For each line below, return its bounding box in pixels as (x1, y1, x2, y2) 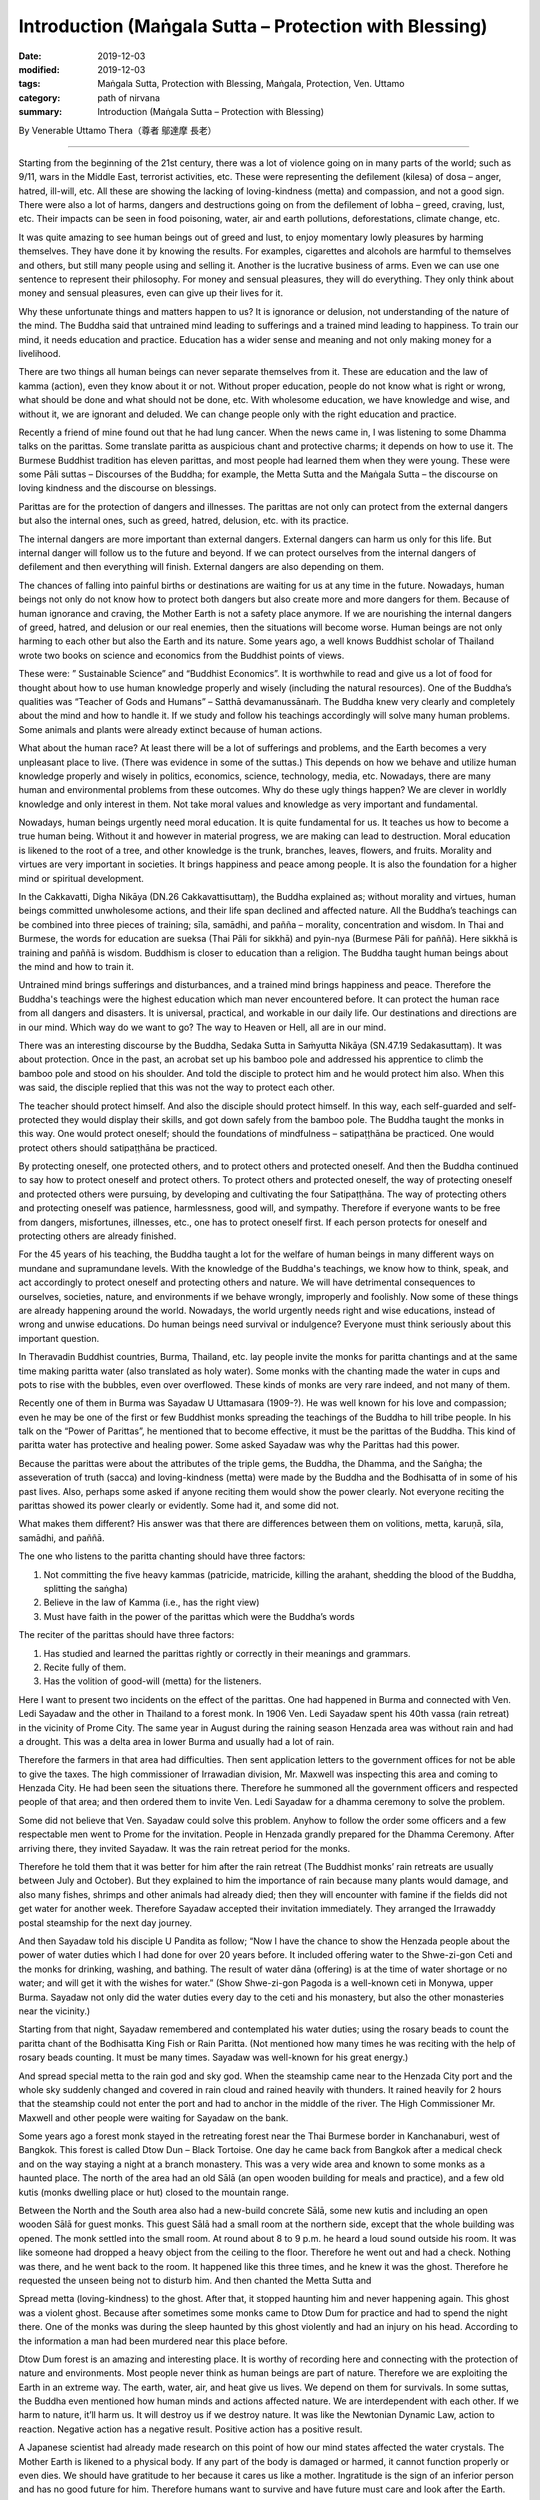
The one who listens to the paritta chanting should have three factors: (18, 1550, 306, 1562)
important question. (18, 1332, 100, 1344)
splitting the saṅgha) (43, 1583, 129, 1594)
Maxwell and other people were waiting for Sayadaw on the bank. (18, 2111, 289, 2124)
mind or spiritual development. (18, 872, 145, 884)
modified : (18, 63, 60, 75)
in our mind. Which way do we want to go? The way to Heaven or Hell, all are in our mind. (18, 1021, 387, 1033)
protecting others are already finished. (18, 1230, 177, 1242)
